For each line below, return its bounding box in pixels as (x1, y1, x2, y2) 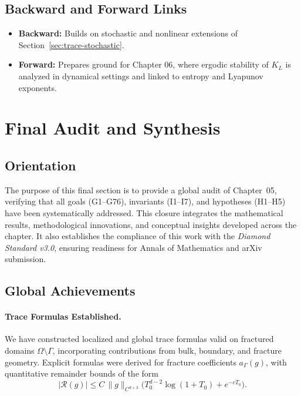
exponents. (18, 81, 57, 93)
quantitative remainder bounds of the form (5, 367, 158, 380)
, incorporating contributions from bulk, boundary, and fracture (52, 344, 282, 357)
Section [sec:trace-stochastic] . (18, 38, 124, 51)
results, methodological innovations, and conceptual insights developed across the (5, 218, 297, 230)
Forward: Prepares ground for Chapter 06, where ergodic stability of (18, 58, 269, 71)
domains (5, 344, 35, 357)
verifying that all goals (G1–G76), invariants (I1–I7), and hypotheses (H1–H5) (5, 195, 286, 207)
